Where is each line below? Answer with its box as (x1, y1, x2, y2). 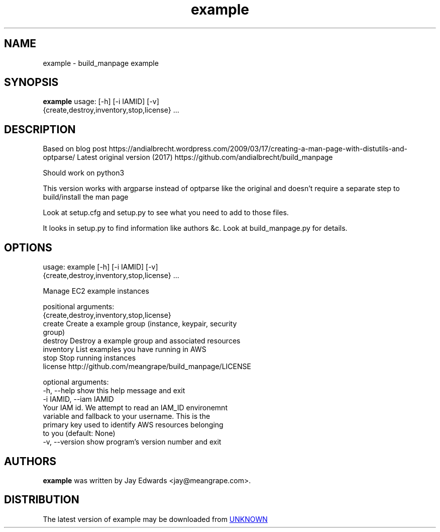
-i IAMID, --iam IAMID (43, 395, 114, 404)
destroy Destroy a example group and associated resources (43, 336, 241, 345)
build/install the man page (43, 193, 129, 202)
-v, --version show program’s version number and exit (43, 437, 222, 447)
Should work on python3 (43, 168, 125, 178)
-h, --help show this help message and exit (43, 386, 185, 395)
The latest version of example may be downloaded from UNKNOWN (43, 514, 268, 523)
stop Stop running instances (43, 353, 136, 363)
